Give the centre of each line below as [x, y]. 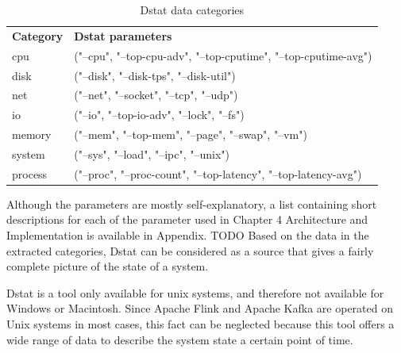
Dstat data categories [192, 10]
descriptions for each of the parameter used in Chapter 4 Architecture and [187, 219]
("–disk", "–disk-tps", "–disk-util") [155, 75]
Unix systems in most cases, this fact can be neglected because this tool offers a [200, 324]
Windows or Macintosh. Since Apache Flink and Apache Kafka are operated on [200, 308]
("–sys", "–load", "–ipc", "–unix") [152, 153]
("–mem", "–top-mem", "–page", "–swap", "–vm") [191, 134]
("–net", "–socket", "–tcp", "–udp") [156, 95]
